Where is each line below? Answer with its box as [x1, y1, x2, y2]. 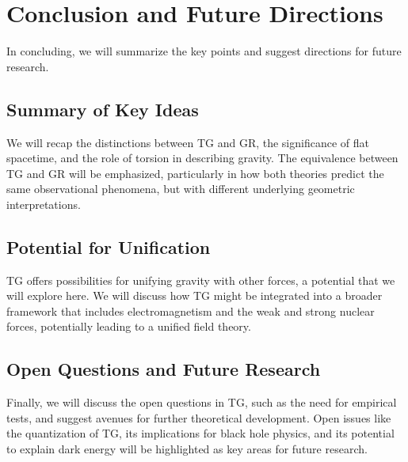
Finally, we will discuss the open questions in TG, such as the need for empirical [6, 394, 397, 411]
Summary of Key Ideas [6, 97, 199, 121]
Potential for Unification [6, 234, 211, 259]
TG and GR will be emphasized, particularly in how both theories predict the [6, 165, 384, 181]
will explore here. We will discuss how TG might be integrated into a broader [6, 287, 383, 304]
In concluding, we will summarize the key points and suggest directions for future [6, 43, 402, 59]
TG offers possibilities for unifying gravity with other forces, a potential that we [6, 271, 395, 288]
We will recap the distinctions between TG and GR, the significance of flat [6, 134, 369, 150]
